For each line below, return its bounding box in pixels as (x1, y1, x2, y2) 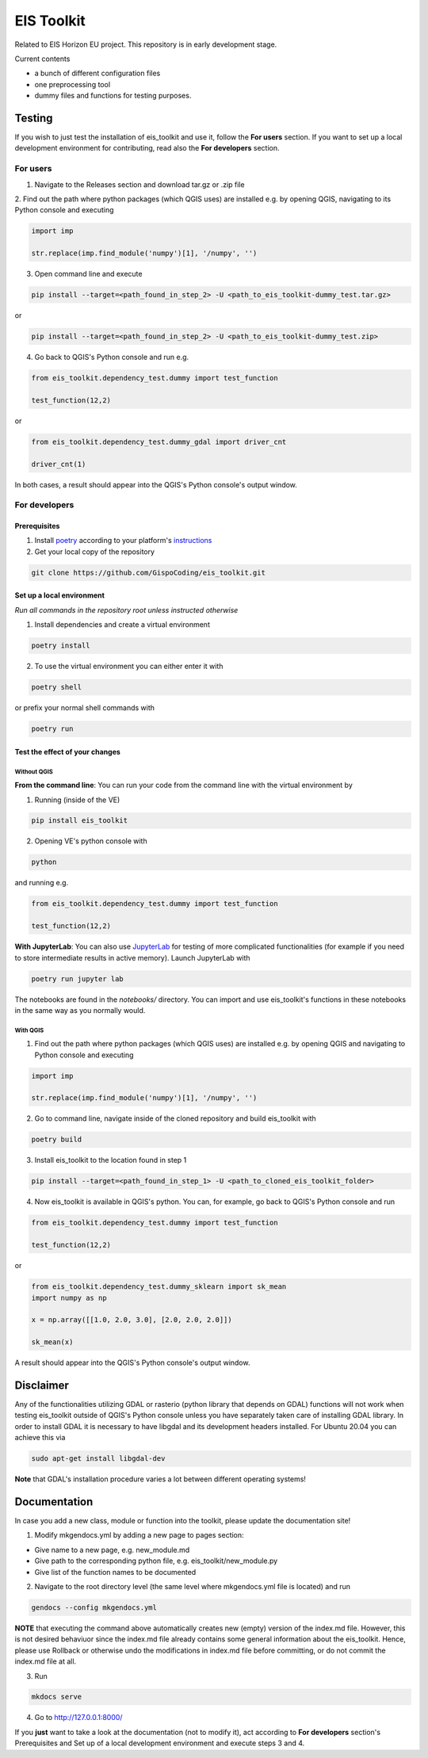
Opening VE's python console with (34, 836, 147, 846)
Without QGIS (14, 767, 53, 776)
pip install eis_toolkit (31, 816, 128, 825)
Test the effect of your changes (14, 747, 120, 756)
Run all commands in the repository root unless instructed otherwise (14, 605, 239, 614)
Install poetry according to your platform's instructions (34, 536, 212, 545)
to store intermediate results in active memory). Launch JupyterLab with (14, 953, 250, 962)
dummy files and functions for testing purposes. (34, 91, 192, 101)
